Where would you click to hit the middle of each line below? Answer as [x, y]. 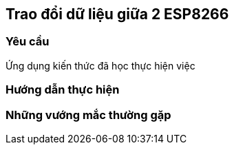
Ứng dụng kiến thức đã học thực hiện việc [100, 65]
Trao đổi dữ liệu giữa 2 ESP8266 [117, 14]
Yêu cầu [28, 42]
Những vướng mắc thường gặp [88, 115]
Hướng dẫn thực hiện [63, 90]
